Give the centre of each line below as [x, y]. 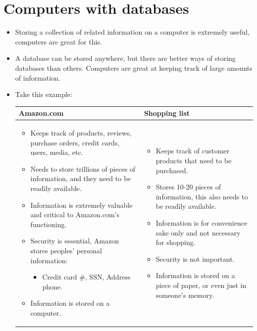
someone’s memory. [185, 295]
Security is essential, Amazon [75, 241]
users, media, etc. [57, 152]
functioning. [49, 224]
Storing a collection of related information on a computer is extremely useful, [132, 32]
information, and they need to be [81, 178]
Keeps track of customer [193, 151]
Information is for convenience [202, 222]
